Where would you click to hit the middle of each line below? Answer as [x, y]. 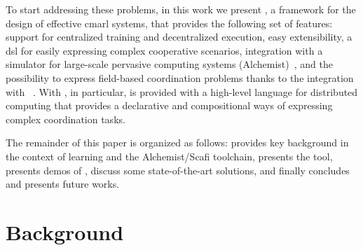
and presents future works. [63, 184]
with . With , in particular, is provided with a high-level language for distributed [182, 91]
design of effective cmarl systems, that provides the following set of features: [169, 23]
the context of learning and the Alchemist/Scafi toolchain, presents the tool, [169, 156]
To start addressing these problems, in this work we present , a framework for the [181, 9]
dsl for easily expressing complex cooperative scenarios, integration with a [164, 50]
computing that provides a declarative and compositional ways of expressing [169, 105]
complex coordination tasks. [66, 119]
